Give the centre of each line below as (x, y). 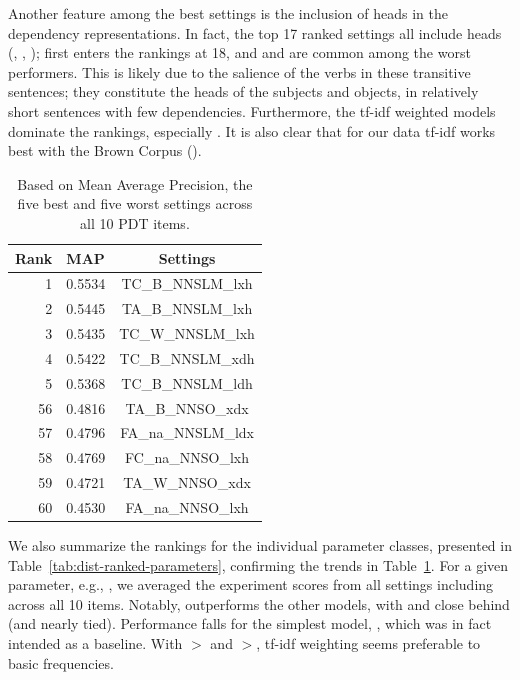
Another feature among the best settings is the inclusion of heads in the (228, 13)
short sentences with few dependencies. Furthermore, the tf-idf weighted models (252, 110)
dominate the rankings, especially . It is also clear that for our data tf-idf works (252, 130)
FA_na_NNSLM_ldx (187, 432)
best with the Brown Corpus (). (105, 150)
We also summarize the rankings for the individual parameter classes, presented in (260, 545)
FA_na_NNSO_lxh (187, 506)
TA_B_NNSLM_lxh (187, 308)
